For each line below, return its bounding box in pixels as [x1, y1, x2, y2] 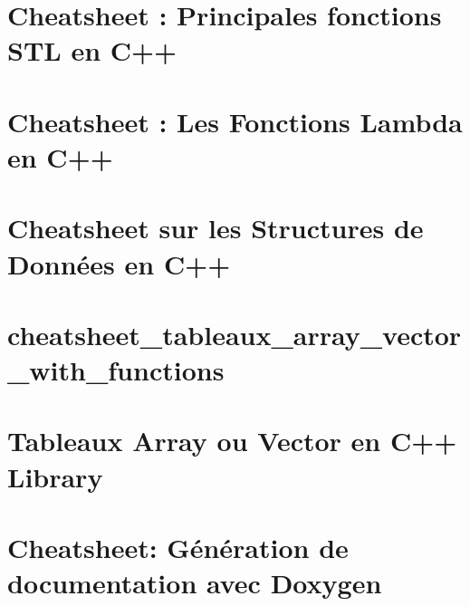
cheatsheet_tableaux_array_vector [7, 315, 462, 352]
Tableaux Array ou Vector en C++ [7, 422, 457, 459]
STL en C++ [7, 32, 177, 69]
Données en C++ [7, 245, 231, 282]
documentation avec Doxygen [7, 564, 382, 601]
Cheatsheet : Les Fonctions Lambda [7, 102, 463, 139]
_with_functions [7, 351, 225, 389]
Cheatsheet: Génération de [7, 529, 349, 565]
